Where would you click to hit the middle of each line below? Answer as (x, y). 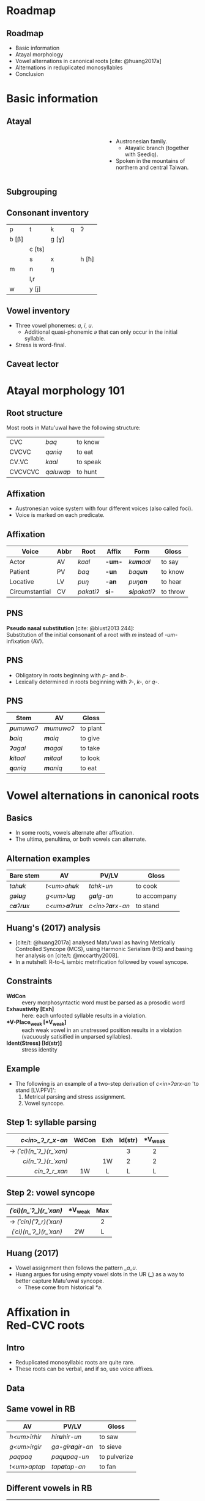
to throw (173, 592)
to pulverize (116, 1456)
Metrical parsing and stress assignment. (75, 1096)
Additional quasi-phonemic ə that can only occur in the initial (101, 332)
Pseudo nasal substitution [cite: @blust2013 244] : (70, 628)
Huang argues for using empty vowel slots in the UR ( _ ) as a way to (100, 1274)
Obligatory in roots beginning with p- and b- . (72, 675)
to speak (89, 462)
